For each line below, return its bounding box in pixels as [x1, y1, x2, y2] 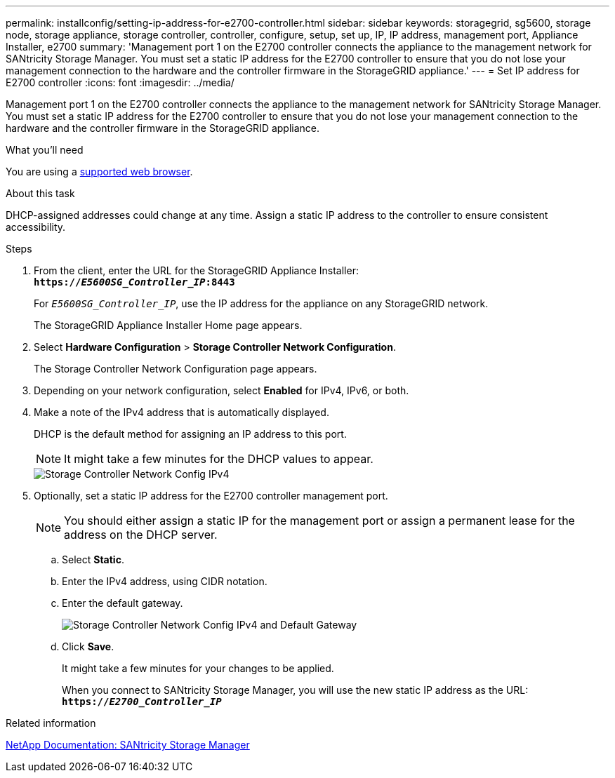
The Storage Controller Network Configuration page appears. [34, 363, 317, 375]
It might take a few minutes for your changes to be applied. [62, 662, 334, 674]
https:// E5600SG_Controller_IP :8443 [34, 276, 235, 288]
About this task [6, 187, 75, 199]
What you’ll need [6, 144, 84, 156]
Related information [6, 717, 96, 729]
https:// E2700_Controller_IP [62, 696, 222, 707]
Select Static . [62, 554, 124, 565]
